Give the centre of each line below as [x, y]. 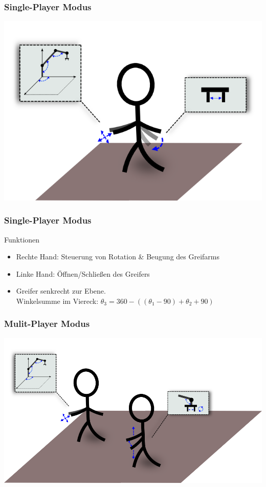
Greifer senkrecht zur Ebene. [61, 291]
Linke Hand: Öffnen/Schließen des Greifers [83, 273]
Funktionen [22, 239]
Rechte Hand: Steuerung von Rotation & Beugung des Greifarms [118, 257]
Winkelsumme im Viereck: [57, 301]
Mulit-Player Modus [47, 324]
